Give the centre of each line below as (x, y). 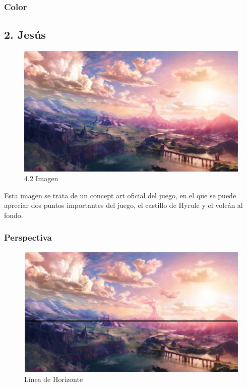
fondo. (14, 215)
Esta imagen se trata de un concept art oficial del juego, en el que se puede (120, 195)
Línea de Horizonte (54, 379)
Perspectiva (28, 237)
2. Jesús (25, 35)
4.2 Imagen (41, 178)
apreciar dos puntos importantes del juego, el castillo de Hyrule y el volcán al (124, 205)
